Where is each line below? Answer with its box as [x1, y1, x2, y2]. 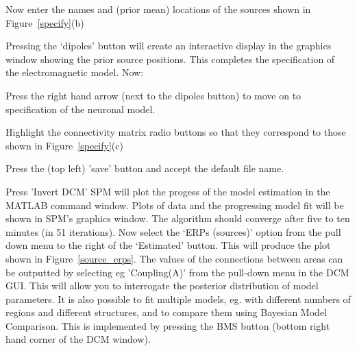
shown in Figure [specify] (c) [5, 138, 123, 152]
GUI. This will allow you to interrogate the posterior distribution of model [5, 278, 319, 293]
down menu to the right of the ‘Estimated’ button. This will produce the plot [5, 238, 331, 252]
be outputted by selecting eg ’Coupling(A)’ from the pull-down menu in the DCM [5, 265, 349, 279]
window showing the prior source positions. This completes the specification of [5, 51, 335, 66]
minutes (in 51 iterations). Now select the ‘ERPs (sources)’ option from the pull [5, 224, 341, 239]
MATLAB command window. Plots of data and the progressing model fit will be [5, 197, 344, 212]
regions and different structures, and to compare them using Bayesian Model [5, 305, 327, 319]
